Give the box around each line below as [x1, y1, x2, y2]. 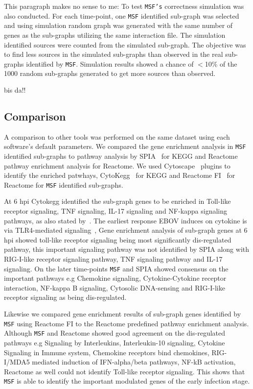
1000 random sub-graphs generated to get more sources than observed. [4, 68, 216, 78]
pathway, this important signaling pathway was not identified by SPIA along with [4, 244, 250, 254]
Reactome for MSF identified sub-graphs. [4, 179, 123, 190]
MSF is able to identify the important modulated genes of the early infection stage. [4, 376, 250, 386]
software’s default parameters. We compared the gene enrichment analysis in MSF [4, 141, 246, 151]
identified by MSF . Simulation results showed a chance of [26, 58, 194, 69]
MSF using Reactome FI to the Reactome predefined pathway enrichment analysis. [4, 318, 249, 328]
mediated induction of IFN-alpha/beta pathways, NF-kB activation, [32, 357, 236, 367]
